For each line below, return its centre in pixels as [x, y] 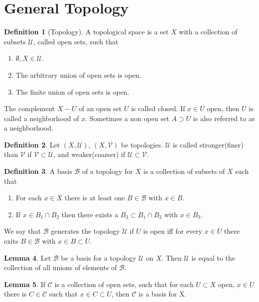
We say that [22, 231]
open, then [223, 108]
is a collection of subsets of [184, 171]
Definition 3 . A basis [38, 171]
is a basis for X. [163, 294]
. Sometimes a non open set [127, 118]
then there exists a [90, 214]
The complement [30, 108]
